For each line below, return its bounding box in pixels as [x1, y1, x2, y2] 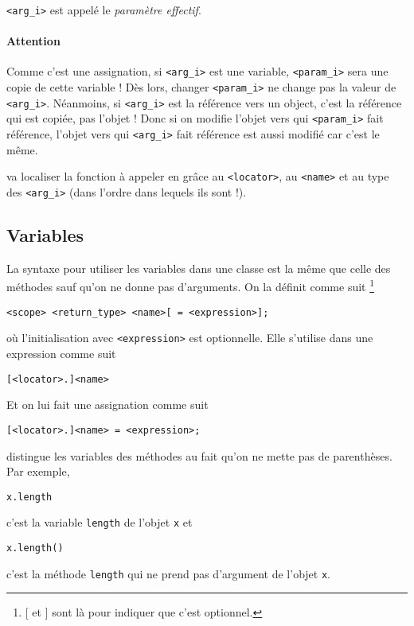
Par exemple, [6, 463, 70, 480]
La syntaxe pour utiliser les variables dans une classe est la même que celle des [6, 259, 391, 276]
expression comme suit [6, 345, 116, 361]
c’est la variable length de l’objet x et [6, 514, 193, 531]
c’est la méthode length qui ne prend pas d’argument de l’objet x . [6, 565, 330, 581]
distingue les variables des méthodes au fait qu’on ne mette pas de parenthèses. [6, 447, 393, 464]
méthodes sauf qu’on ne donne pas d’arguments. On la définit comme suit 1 [6, 276, 375, 295]
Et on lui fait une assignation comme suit [6, 396, 209, 413]
